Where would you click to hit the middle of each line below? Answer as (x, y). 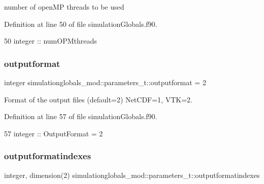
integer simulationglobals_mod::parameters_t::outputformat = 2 (105, 82)
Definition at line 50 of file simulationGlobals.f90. (81, 24)
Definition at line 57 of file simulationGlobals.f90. (81, 116)
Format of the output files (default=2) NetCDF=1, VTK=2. (98, 99)
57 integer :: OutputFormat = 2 (54, 133)
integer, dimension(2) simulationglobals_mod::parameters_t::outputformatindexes (132, 175)
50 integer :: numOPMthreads (51, 41)
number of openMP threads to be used (64, 7)
